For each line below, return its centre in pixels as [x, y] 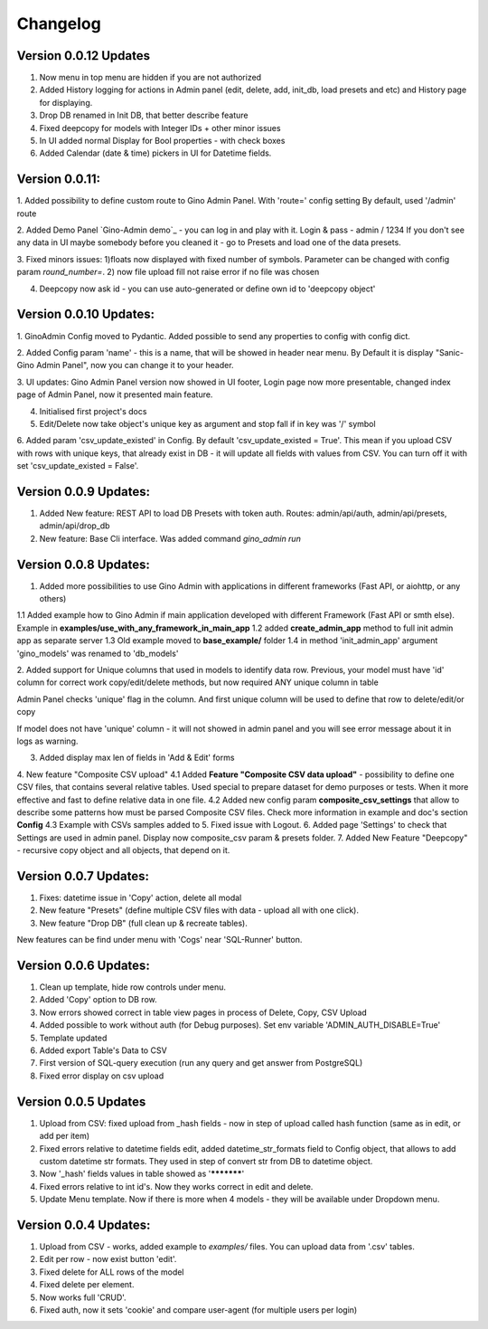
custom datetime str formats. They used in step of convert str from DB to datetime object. [206, 1161]
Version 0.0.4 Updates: [84, 1225]
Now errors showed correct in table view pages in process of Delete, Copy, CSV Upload [203, 1012]
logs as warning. [47, 741]
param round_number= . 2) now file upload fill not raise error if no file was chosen [168, 272]
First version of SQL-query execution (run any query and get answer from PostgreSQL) [201, 1063]
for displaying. [66, 102]
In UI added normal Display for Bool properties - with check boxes [162, 141]
